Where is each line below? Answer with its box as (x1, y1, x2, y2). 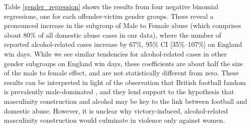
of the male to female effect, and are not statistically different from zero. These (4, 68, 239, 78)
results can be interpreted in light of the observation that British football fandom (4, 77, 246, 87)
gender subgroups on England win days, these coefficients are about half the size (4, 58, 243, 68)
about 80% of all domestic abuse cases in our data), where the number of (4, 29, 221, 40)
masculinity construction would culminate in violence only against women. (4, 115, 225, 125)
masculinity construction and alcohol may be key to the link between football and (4, 96, 248, 106)
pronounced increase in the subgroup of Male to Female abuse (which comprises (4, 20, 241, 30)
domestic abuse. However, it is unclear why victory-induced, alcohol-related (4, 105, 228, 115)
